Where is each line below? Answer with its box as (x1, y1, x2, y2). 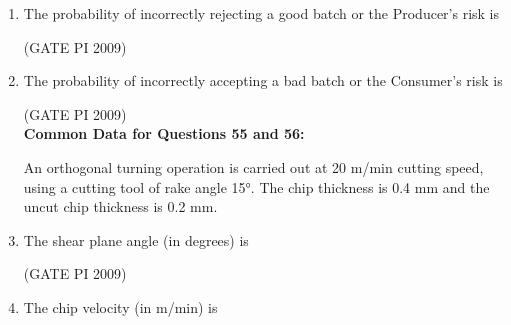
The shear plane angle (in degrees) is (23, 229, 249, 250)
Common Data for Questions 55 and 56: (23, 123, 305, 144)
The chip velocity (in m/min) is (23, 296, 218, 317)
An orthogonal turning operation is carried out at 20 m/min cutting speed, (23, 156, 484, 177)
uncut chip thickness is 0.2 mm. (23, 196, 218, 217)
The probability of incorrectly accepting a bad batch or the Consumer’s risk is (23, 70, 503, 91)
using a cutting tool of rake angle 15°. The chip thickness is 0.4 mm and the (23, 176, 490, 197)
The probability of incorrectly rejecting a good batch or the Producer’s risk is (23, 3, 500, 23)
